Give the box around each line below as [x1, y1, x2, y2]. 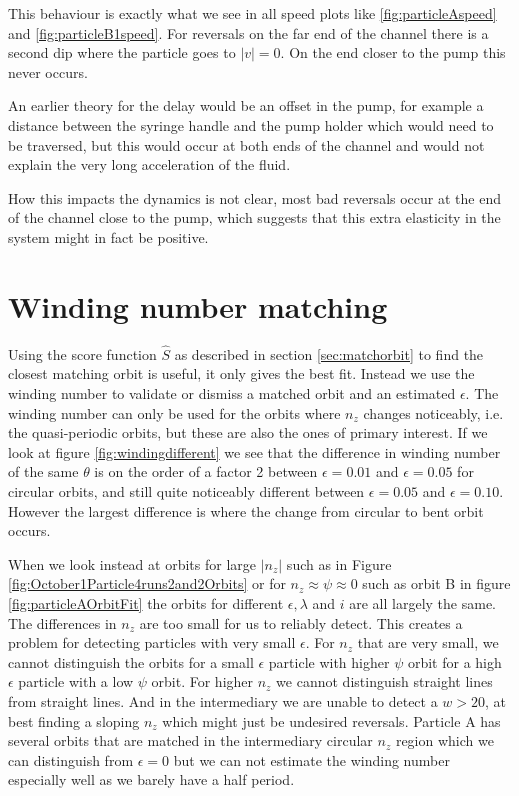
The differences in [8, 612, 117, 633]
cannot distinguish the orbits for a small [8, 651, 254, 672]
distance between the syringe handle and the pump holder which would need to [8, 114, 494, 135]
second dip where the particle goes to [8, 42, 236, 63]
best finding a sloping [8, 710, 140, 731]
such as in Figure [286, 553, 392, 574]
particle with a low [18, 671, 134, 692]
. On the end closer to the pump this [280, 42, 506, 63]
